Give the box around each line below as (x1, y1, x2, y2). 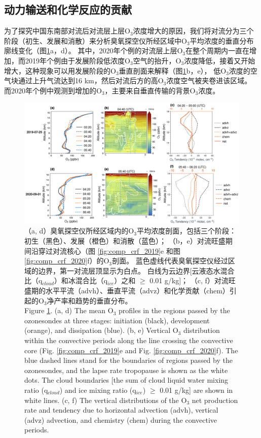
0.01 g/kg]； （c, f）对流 (150, 275, 229, 286)
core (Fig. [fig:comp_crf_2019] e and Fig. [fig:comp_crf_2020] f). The (24, 345, 238, 355)
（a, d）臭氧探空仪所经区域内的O (24, 225, 134, 236)
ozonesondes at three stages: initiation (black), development (24, 315, 210, 325)
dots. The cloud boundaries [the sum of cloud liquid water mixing (24, 375, 229, 385)
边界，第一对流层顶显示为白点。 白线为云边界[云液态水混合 (38, 265, 235, 276)
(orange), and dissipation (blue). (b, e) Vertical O (24, 325, 178, 335)
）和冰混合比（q (54, 275, 108, 286)
